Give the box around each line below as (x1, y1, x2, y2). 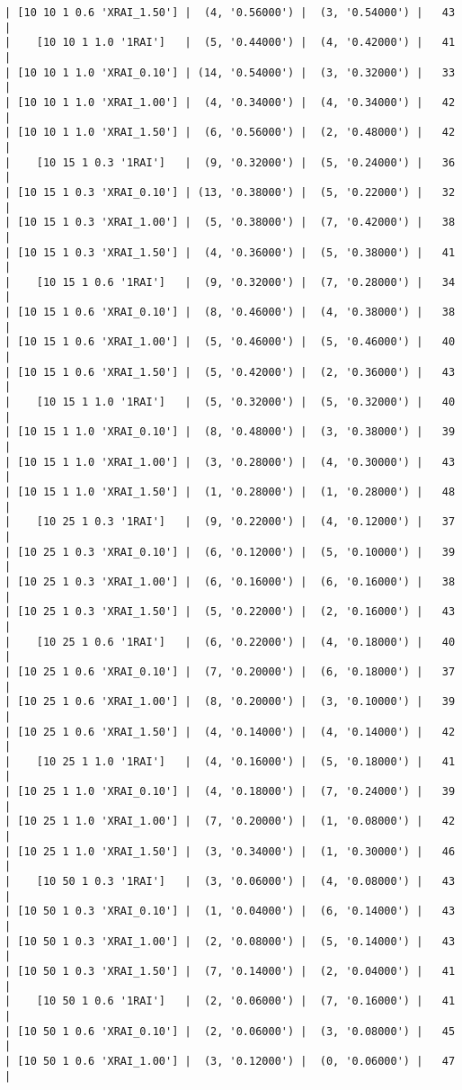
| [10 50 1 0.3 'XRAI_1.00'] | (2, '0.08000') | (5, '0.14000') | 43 (4, 934, 456, 948)
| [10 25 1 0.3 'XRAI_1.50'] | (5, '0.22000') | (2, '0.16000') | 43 (4, 605, 456, 619)
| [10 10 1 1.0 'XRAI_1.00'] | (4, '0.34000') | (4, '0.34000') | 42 (4, 95, 456, 109)
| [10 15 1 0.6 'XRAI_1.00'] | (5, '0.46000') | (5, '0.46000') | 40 (4, 335, 456, 349)
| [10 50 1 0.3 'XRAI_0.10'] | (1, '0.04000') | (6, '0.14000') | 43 (4, 905, 456, 918)
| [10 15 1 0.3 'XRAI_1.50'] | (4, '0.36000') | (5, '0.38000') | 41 (4, 246, 456, 259)
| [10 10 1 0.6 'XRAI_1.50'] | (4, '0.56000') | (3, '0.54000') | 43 (4, 6, 456, 19)
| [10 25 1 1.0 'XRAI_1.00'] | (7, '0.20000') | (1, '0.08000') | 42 (4, 815, 456, 828)
